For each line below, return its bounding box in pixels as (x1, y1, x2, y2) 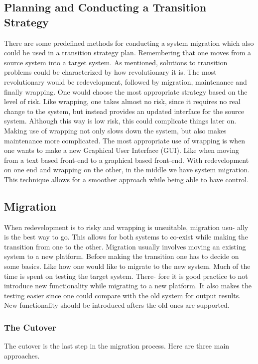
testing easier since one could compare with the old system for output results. (4, 290, 241, 300)
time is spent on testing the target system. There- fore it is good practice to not (4, 270, 248, 281)
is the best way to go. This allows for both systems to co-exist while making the (4, 232, 248, 242)
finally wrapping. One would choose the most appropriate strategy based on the (4, 86, 248, 97)
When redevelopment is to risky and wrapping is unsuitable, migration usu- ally (4, 222, 249, 232)
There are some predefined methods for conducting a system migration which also (4, 37, 254, 48)
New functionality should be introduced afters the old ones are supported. (4, 300, 230, 310)
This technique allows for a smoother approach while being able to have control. (4, 174, 249, 184)
